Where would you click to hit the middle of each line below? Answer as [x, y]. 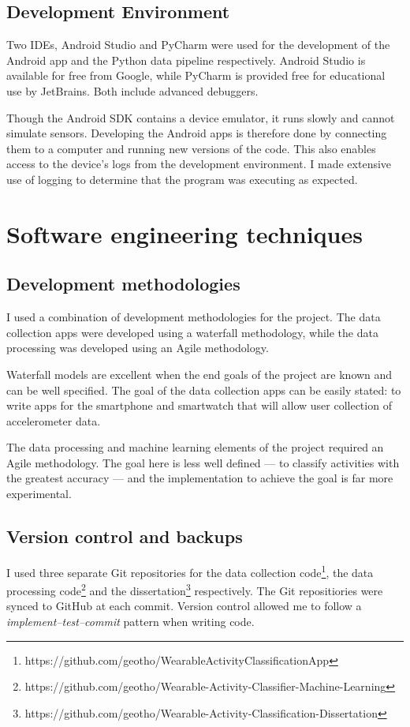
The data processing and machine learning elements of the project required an [195, 447]
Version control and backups [125, 536]
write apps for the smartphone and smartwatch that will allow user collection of [199, 405]
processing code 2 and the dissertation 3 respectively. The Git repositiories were [195, 589]
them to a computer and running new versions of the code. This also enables [191, 148]
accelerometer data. [54, 420]
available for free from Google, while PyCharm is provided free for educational [196, 75]
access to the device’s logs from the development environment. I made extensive [199, 164]
